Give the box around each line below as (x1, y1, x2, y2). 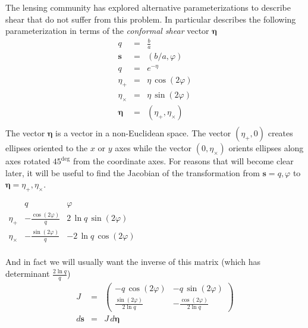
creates (268, 127, 293, 139)
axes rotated (5, 155, 51, 167)
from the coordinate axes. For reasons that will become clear (73, 155, 294, 167)
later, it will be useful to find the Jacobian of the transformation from (5, 166, 260, 179)
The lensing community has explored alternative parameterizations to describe (5, 1, 291, 13)
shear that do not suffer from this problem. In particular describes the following (5, 13, 296, 25)
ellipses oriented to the (5, 142, 88, 154)
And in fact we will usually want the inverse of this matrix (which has (5, 255, 260, 268)
